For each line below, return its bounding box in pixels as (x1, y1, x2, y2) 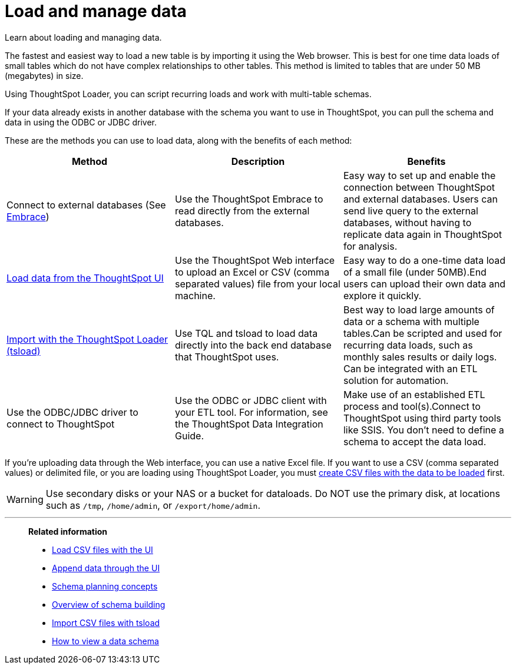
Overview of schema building (52, 599, 166, 610)
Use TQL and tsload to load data (174, 327, 318, 339)
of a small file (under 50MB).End (343, 266, 487, 278)
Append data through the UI (52, 562, 160, 573)
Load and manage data (5, 1, 187, 21)
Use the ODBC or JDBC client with (174, 394, 327, 406)
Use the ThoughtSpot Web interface (174, 254, 335, 266)
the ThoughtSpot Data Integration (174, 418, 323, 430)
